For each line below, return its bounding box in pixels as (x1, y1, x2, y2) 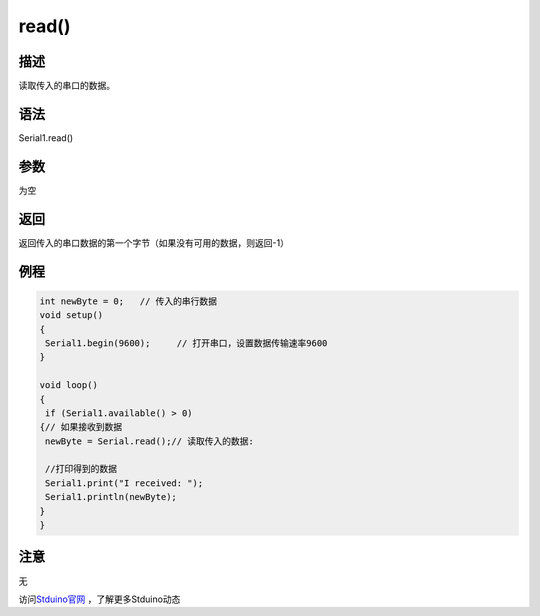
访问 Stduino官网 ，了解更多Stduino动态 (18, 593, 181, 605)
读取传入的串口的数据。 (18, 80, 115, 92)
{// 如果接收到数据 (39, 421, 123, 433)
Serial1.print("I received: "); (45, 477, 204, 489)
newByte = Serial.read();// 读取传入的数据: (45, 435, 255, 447)
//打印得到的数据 (45, 463, 117, 475)
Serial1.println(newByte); (45, 491, 177, 503)
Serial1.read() (18, 131, 74, 144)
